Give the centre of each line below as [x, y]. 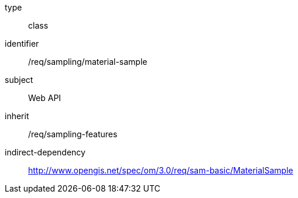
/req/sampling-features [73, 134]
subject [19, 80]
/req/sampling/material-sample [88, 62]
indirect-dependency [45, 152]
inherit [17, 116]
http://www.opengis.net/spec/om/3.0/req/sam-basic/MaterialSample [161, 170]
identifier [22, 44]
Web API [45, 98]
